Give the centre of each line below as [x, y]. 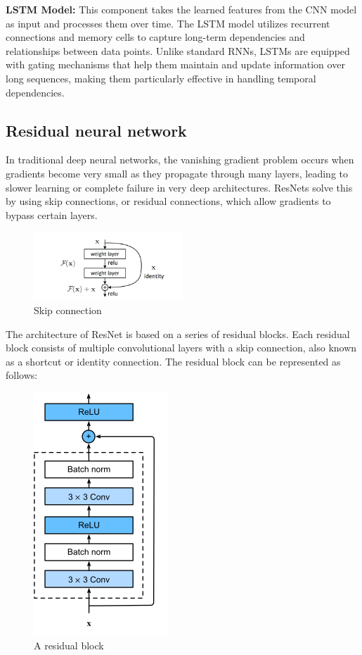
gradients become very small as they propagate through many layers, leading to [177, 173]
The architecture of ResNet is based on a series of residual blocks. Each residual [178, 333]
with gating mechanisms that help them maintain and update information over [175, 64]
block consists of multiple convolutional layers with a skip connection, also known [181, 348]
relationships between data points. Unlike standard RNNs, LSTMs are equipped [178, 50]
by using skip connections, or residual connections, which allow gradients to [168, 201]
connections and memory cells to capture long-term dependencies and [155, 37]
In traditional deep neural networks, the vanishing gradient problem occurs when [180, 160]
